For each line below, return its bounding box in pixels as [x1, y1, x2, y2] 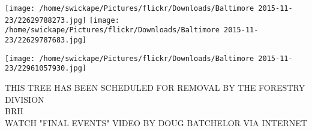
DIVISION [5, 93, 44, 105]
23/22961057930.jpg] [5, 64, 87, 73]
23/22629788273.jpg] [5, 16, 87, 25]
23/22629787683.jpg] [5, 35, 87, 44]
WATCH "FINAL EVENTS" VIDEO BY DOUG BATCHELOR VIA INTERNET [5, 116, 307, 129]
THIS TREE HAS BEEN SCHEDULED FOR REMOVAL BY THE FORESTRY [5, 81, 305, 93]
